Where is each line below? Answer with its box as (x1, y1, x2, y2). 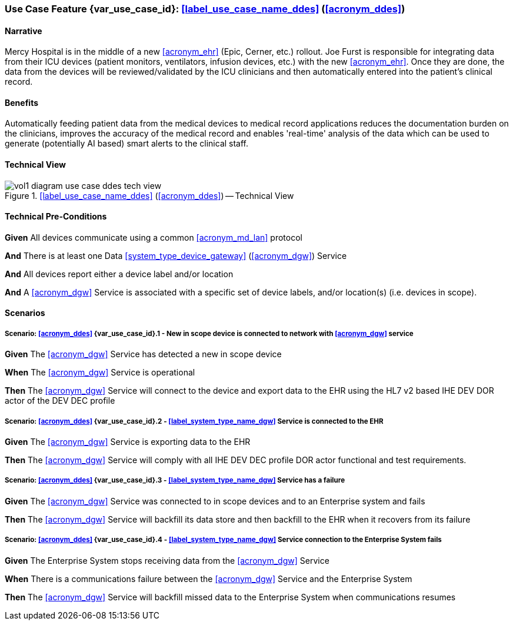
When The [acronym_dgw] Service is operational (5, 367, 195, 378)
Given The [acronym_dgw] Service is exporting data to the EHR (5, 437, 251, 447)
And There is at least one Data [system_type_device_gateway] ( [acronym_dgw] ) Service (5, 250, 347, 261)
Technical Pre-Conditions (5, 211, 107, 222)
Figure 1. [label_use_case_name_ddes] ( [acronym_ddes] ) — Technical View (5, 190, 294, 201)
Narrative (5, 25, 42, 36)
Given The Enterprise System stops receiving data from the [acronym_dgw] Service (5, 555, 329, 566)
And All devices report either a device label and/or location (5, 268, 234, 279)
